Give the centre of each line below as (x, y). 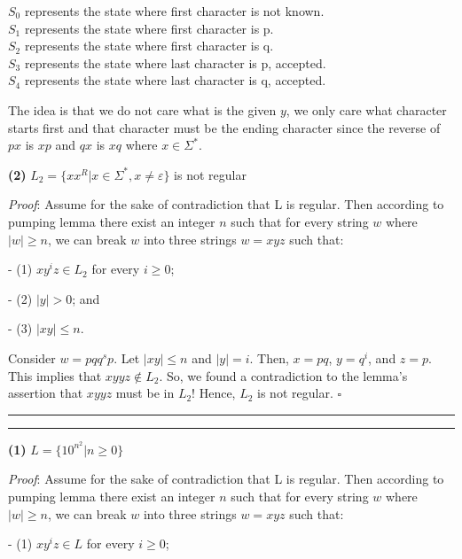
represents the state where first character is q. (149, 46)
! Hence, (214, 393)
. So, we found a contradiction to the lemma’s (283, 375)
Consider (32, 357)
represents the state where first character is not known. (174, 11)
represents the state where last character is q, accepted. (175, 80)
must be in (145, 393)
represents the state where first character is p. (149, 28)
